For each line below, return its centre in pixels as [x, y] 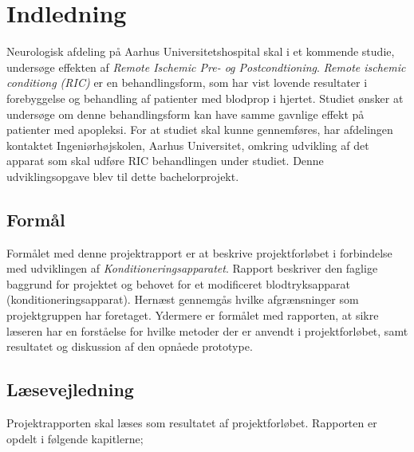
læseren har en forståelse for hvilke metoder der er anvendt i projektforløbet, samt [207, 330]
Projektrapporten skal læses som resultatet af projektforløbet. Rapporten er [192, 423]
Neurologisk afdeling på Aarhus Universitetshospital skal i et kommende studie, [201, 51]
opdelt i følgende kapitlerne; [75, 438]
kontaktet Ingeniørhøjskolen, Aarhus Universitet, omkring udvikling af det [188, 145]
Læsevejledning [70, 389]
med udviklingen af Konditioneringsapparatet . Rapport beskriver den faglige [192, 268]
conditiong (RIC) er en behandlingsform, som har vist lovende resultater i [187, 83]
